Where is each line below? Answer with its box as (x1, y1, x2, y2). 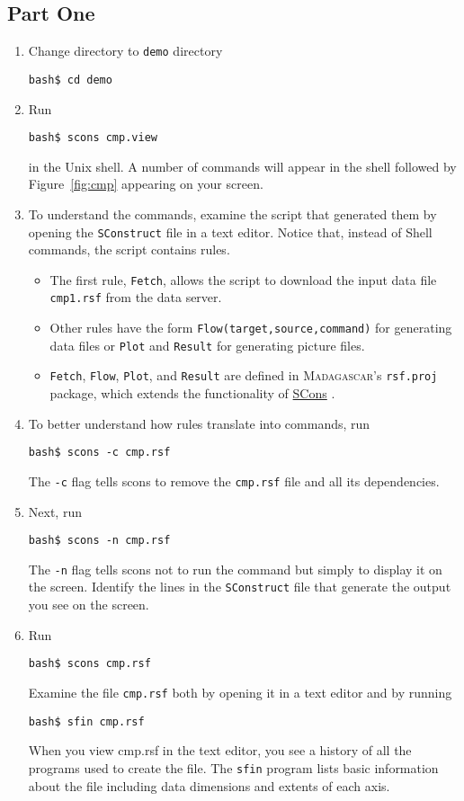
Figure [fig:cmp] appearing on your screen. (28, 174, 263, 193)
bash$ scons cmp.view (28, 131, 157, 145)
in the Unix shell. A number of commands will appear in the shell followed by (28, 156, 457, 175)
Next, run (28, 502, 82, 521)
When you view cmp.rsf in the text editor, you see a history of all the (28, 741, 412, 760)
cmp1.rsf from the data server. (49, 288, 222, 307)
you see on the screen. (28, 595, 149, 614)
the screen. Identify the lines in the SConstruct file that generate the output (28, 577, 451, 596)
